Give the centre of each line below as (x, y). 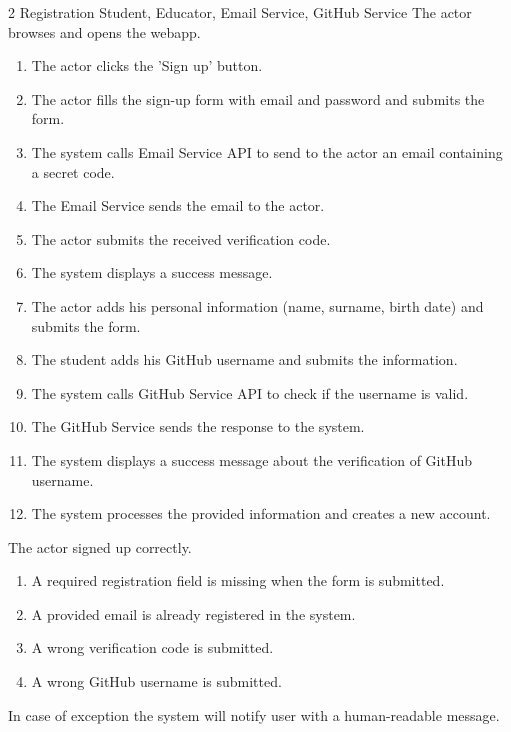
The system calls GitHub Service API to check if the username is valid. (250, 392)
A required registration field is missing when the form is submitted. (238, 580)
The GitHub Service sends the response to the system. (198, 426)
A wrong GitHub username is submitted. (156, 681)
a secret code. (73, 171)
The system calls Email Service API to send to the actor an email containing (267, 151)
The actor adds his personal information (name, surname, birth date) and (257, 305)
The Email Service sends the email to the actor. (178, 205)
